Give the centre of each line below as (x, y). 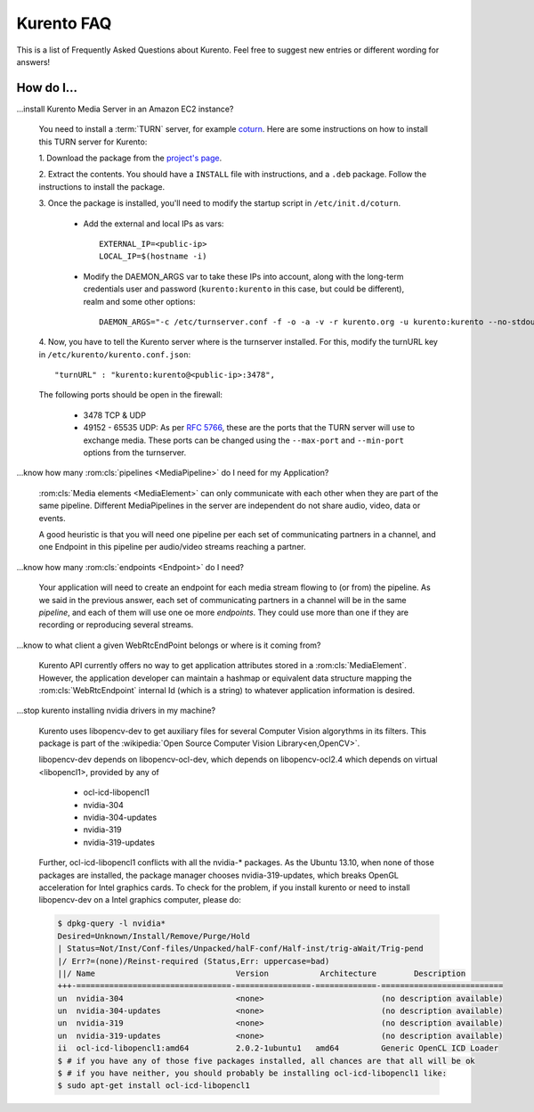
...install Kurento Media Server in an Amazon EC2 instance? (125, 109)
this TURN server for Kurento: (93, 142)
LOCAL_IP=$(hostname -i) (153, 257)
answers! (33, 61)
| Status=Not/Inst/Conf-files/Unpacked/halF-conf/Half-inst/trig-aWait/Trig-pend (241, 948)
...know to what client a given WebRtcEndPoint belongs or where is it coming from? (169, 645)
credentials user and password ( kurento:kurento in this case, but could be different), (244, 289)
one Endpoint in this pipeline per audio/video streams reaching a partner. (172, 547)
